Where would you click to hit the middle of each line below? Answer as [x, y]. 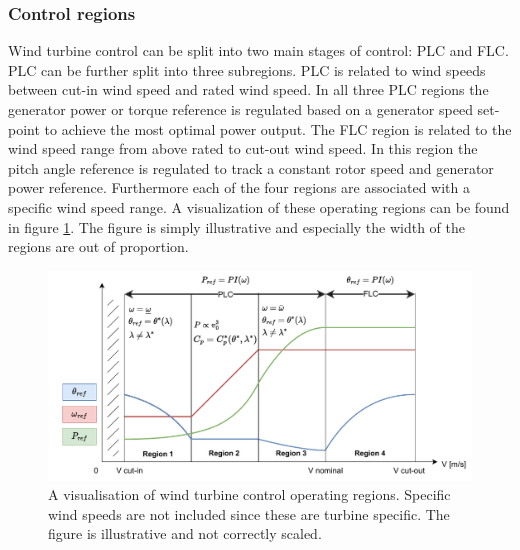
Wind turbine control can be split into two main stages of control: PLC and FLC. [258, 50]
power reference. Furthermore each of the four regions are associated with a [239, 187]
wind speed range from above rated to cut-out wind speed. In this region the [243, 148]
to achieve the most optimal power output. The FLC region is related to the [278, 128]
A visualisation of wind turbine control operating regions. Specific [249, 494]
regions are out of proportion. [98, 246]
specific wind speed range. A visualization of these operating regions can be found [259, 206]
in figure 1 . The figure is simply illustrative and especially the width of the [237, 226]
